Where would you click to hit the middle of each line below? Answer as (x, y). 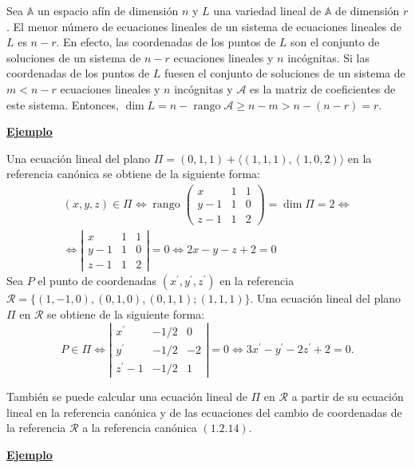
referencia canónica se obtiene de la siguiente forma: (133, 174)
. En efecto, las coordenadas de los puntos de (166, 42)
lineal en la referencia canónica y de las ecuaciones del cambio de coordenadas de (204, 412)
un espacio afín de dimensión (108, 10)
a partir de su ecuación (348, 397)
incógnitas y (204, 88)
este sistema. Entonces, (63, 104)
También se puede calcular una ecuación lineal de (127, 397)
